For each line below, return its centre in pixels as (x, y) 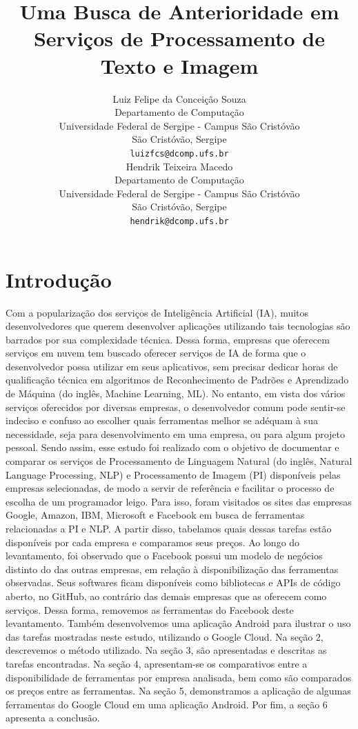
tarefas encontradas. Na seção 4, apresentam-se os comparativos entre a (157, 663)
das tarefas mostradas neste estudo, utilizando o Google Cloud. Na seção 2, (165, 636)
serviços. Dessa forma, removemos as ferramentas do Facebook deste (150, 609)
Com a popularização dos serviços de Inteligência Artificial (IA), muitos (157, 312)
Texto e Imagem (179, 65)
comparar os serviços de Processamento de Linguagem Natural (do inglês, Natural (179, 461)
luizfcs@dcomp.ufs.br (179, 153)
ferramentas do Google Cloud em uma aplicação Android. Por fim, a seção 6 (167, 704)
